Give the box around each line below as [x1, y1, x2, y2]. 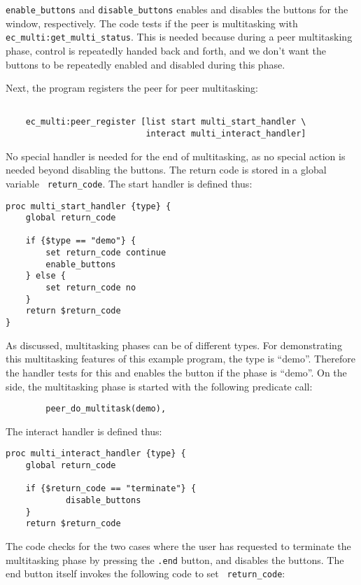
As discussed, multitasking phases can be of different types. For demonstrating [6, 337, 342, 352]
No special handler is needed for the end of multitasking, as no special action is [6, 148, 346, 163]
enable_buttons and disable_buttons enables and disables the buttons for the [6, 2, 348, 16]
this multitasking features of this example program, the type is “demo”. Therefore [6, 351, 355, 366]
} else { [25, 271, 66, 281]
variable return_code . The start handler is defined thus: [6, 176, 253, 190]
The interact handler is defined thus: [6, 423, 162, 438]
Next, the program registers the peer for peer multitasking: [6, 80, 259, 95]
